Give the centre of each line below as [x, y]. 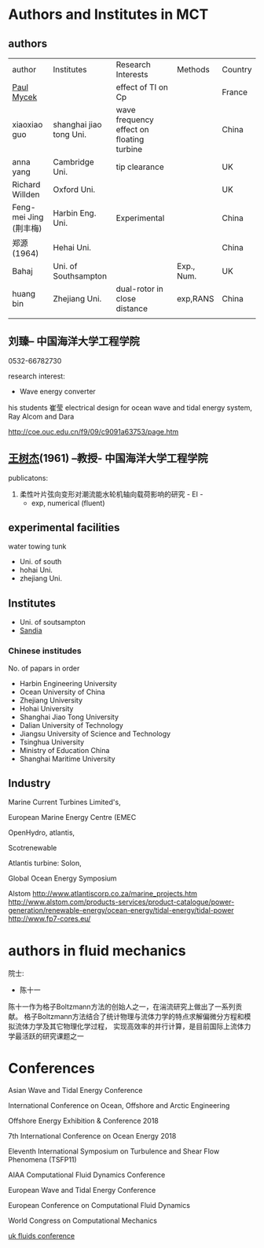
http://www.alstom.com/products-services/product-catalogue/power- [121, 902]
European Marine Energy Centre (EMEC [72, 818]
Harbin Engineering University [68, 683]
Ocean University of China [62, 692]
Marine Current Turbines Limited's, [64, 802]
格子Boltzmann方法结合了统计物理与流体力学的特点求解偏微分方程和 [134, 1017]
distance [132, 308]
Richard [26, 185]
